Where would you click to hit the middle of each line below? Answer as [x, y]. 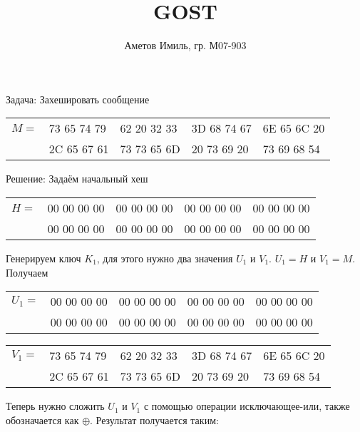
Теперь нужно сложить [55, 406]
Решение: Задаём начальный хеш [77, 179]
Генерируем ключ [43, 258]
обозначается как [42, 420]
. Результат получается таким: [154, 420]
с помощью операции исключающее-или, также [247, 406]
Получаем [27, 272]
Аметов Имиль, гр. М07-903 [185, 45]
